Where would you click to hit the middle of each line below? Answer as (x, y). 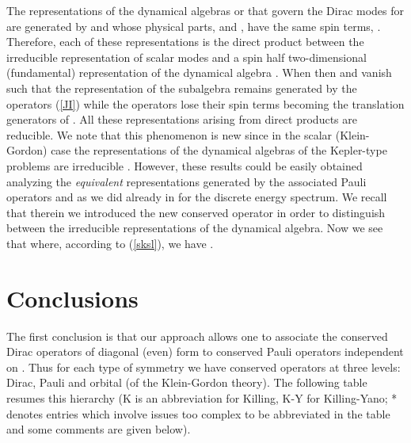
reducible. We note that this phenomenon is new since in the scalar (169, 134)
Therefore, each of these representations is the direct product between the (185, 42)
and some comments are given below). (99, 429)
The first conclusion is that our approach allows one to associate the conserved (197, 336)
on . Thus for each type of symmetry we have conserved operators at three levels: (204, 367)
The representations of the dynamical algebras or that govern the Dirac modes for (205, 10)
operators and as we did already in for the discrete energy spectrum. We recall (197, 197)
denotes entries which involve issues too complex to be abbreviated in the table (198, 413)
